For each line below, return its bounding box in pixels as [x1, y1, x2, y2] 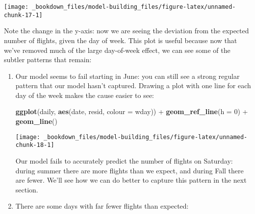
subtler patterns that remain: [4, 54, 92, 65]
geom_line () [15, 116, 58, 126]
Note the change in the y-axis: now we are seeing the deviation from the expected [4, 25, 249, 36]
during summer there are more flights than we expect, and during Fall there [15, 165, 244, 175]
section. [15, 184, 38, 194]
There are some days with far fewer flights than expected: [15, 201, 189, 211]
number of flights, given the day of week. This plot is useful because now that [4, 35, 237, 45]
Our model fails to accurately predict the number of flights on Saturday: [15, 155, 233, 166]
